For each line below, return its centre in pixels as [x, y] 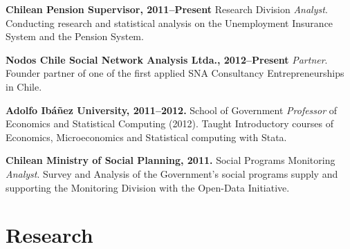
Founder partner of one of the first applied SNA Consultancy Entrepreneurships [175, 73]
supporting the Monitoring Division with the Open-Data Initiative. [148, 187]
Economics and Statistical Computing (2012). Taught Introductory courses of [169, 123]
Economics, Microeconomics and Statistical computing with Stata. [146, 137]
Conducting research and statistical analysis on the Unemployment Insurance [169, 22]
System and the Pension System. [75, 36]
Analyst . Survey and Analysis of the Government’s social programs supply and [172, 173]
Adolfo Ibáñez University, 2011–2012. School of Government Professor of [172, 110]
